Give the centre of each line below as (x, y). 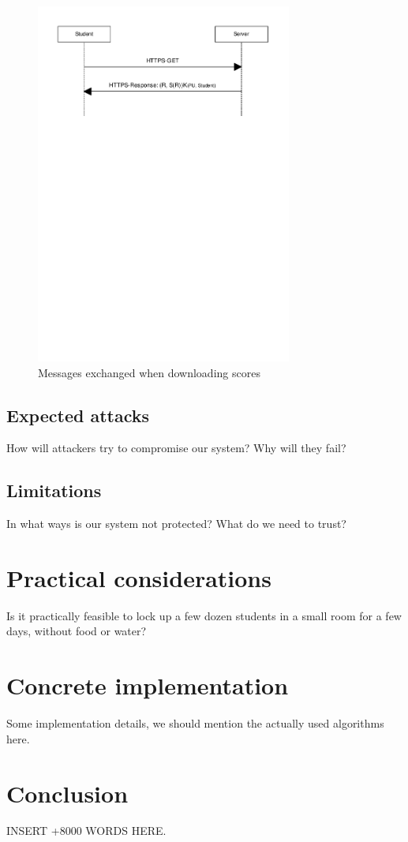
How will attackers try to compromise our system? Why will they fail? (176, 448)
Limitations (54, 490)
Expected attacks (78, 415)
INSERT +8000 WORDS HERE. (86, 831)
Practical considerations (139, 577)
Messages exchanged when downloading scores (149, 372)
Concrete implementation (148, 685)
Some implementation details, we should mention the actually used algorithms (195, 723)
